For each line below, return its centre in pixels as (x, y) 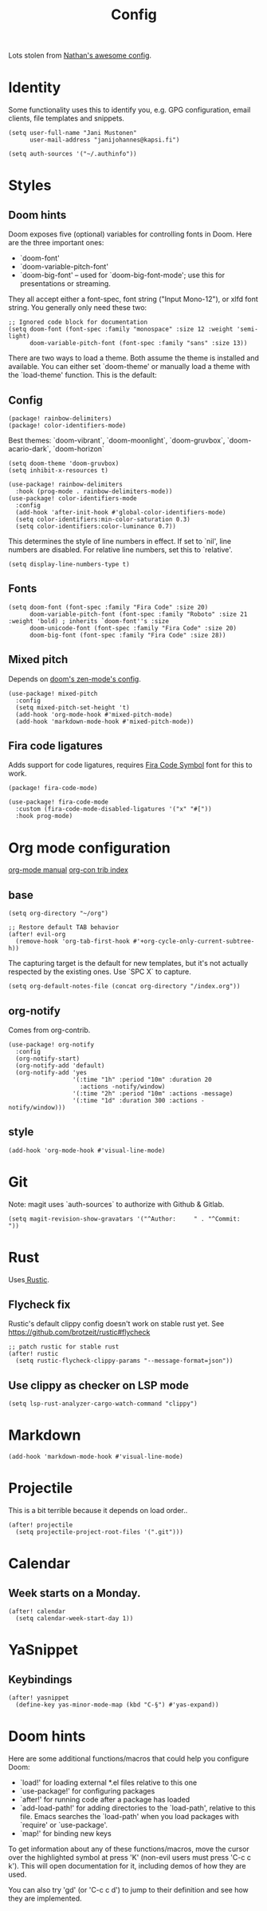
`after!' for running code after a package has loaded (105, 1800)
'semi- (247, 329)
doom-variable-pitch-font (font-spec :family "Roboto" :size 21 (138, 614)
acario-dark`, (30, 448)
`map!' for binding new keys (65, 1834)
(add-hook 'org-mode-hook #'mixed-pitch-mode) (94, 714)
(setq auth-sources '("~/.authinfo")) (73, 154)
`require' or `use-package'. (64, 1825)
